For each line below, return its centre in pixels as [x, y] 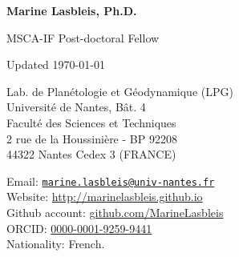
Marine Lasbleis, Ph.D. [72, 10]
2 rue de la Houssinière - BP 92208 [92, 138]
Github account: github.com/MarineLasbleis [115, 212]
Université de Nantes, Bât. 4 [76, 107]
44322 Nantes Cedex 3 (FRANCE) [91, 154]
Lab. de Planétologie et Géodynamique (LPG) [120, 91]
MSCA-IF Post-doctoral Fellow [83, 37]
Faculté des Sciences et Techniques [91, 122]
